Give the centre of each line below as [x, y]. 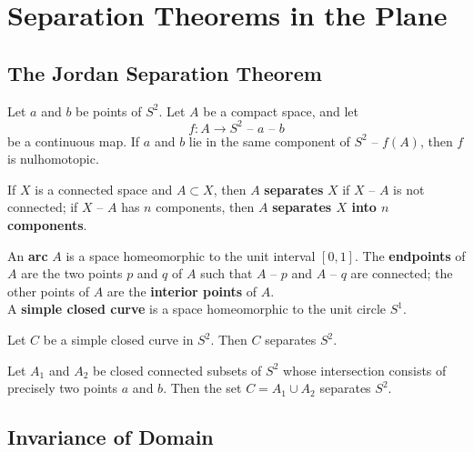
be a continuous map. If [74, 141]
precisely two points [63, 388]
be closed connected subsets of [177, 370]
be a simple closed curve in [118, 340]
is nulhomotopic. [53, 159]
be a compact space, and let [281, 110]
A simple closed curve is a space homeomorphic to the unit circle [197, 309]
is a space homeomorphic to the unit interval [191, 255]
